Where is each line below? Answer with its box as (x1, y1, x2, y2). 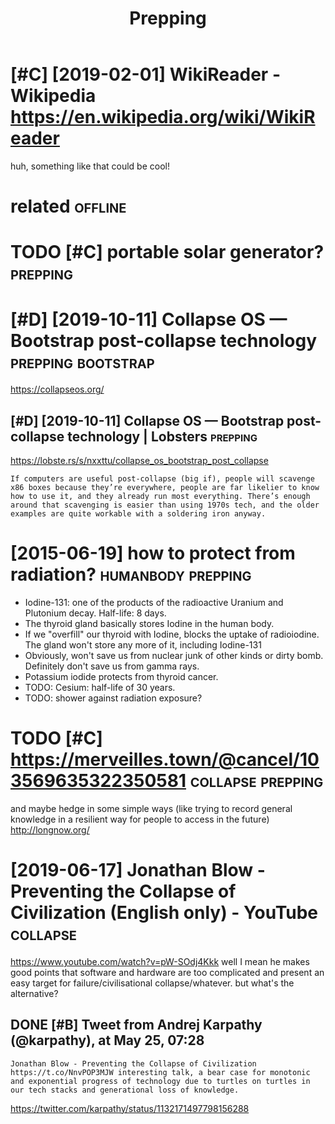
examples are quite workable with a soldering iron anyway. (10, 509, 267, 519)
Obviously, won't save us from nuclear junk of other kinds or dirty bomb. (24, 650, 324, 661)
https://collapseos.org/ (10, 383, 105, 396)
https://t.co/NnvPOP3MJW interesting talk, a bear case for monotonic (10, 1067, 311, 1077)
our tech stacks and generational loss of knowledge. (10, 1085, 240, 1095)
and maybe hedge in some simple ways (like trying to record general (10, 802, 293, 814)
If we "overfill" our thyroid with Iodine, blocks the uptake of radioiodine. (24, 628, 320, 640)
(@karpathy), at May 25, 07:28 (10, 1032, 205, 1049)
